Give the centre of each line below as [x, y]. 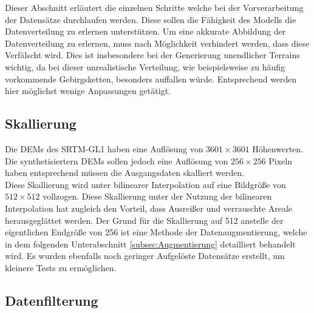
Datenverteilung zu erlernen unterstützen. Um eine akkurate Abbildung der [145, 31]
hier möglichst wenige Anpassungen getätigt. [88, 91]
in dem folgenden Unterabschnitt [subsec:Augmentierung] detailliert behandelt [150, 244]
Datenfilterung [52, 300]
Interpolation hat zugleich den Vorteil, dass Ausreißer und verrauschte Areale [149, 208]
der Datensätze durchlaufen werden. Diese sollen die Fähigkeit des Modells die [151, 19]
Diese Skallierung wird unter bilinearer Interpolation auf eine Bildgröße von [145, 184]
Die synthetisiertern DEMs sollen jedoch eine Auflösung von [117, 160]
